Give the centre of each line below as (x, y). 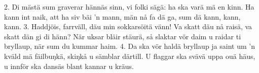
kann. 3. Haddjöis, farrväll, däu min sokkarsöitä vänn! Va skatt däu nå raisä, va (128, 26)
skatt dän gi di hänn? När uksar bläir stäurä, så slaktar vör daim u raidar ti (123, 36)
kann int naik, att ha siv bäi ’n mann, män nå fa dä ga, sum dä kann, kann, (122, 16)
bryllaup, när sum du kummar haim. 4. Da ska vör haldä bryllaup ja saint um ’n (129, 46)
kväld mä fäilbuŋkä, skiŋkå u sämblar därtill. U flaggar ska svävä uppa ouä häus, (130, 56)
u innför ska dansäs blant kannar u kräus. (69, 66)
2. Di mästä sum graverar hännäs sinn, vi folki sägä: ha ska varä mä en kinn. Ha (129, 7)
